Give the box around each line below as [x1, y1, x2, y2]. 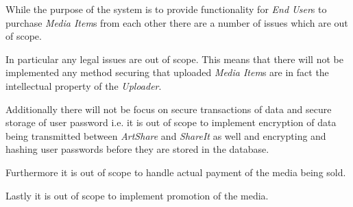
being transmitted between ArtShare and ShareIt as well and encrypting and [5, 128, 326, 143]
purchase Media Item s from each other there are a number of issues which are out [5, 15, 348, 29]
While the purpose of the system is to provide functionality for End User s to [5, 2, 327, 16]
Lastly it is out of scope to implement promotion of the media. [5, 188, 269, 202]
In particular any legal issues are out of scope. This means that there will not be [5, 51, 343, 66]
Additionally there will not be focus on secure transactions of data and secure [5, 101, 332, 116]
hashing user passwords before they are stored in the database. [5, 142, 269, 156]
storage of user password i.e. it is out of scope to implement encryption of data [5, 115, 337, 130]
